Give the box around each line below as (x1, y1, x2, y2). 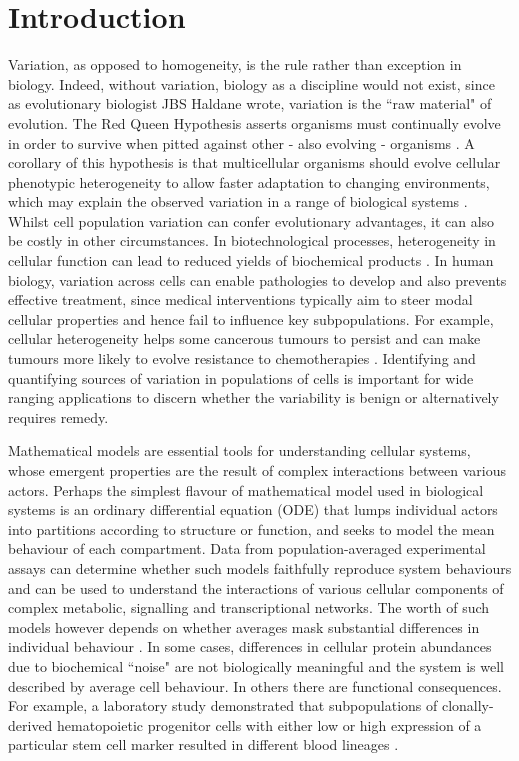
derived (8, 714, 53, 735)
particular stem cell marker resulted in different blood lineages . (8, 734, 399, 755)
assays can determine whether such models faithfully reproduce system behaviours (8, 557, 512, 578)
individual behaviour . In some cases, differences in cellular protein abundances (8, 636, 492, 657)
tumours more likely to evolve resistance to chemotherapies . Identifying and (8, 348, 476, 369)
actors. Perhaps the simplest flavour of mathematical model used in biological (8, 479, 484, 500)
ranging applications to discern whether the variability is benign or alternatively (8, 387, 499, 408)
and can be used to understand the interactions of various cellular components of (8, 577, 504, 598)
